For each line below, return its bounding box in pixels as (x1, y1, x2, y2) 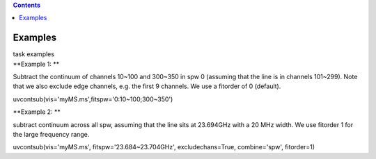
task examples (13, 50, 55, 58)
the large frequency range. (13, 131, 90, 139)
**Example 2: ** (13, 108, 61, 116)
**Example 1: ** (13, 60, 59, 68)
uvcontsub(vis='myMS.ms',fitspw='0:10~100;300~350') (13, 94, 173, 103)
